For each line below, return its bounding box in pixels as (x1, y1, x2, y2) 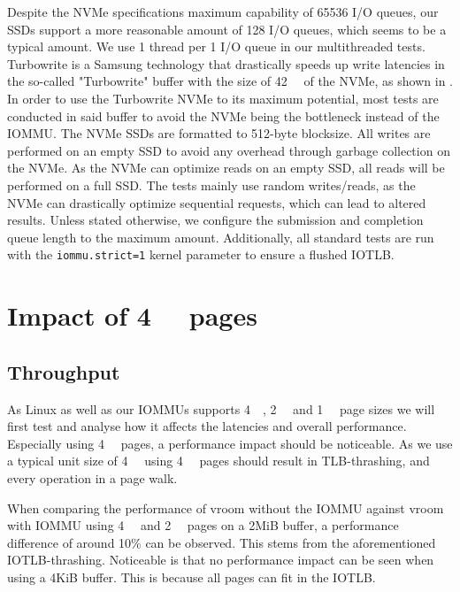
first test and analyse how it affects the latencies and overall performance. (7, 417, 407, 435)
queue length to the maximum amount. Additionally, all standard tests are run (7, 227, 434, 246)
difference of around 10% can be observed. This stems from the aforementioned (7, 533, 436, 551)
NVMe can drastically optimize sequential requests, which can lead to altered (7, 193, 426, 211)
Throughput (7, 358, 120, 385)
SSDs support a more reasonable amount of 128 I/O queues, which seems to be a (7, 19, 447, 38)
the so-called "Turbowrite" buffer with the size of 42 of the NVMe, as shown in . (7, 72, 453, 90)
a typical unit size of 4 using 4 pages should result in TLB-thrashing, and (7, 451, 430, 470)
